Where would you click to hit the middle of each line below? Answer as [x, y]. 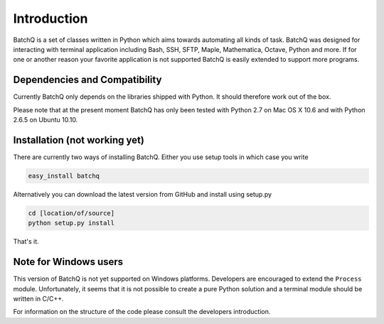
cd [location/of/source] [71, 213]
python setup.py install [71, 223]
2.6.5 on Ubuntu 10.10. [46, 120]
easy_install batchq [64, 175]
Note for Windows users [68, 262]
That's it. [26, 242]
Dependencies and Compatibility [87, 80]
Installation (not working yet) [79, 140]
